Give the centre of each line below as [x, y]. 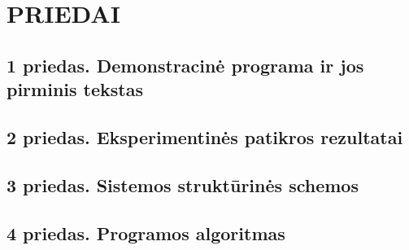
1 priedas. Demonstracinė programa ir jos [185, 65]
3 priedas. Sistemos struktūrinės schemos [183, 184]
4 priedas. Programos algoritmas [146, 232]
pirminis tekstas [75, 89]
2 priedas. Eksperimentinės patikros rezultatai [205, 136]
